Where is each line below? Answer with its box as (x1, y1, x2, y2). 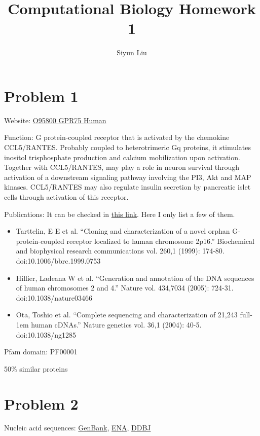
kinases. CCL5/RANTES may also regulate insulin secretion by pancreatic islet (4, 181, 251, 192)
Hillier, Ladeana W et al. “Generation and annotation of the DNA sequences (16, 272, 254, 283)
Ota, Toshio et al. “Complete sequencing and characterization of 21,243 (16, 309, 238, 320)
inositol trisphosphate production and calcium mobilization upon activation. (4, 152, 240, 162)
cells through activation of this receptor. (4, 192, 129, 202)
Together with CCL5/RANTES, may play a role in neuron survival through (4, 162, 240, 172)
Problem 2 (4, 393, 79, 414)
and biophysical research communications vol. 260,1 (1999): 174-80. (16, 245, 225, 256)
